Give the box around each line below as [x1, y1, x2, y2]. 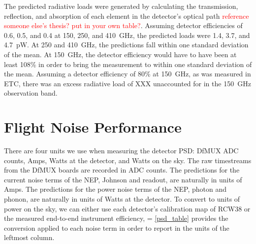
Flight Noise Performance [4, 117, 182, 137]
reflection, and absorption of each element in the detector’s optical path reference [4, 10, 249, 21]
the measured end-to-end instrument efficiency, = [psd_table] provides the [4, 213, 228, 223]
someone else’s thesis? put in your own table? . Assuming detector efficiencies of [4, 20, 243, 31]
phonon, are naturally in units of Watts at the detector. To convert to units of [4, 194, 240, 204]
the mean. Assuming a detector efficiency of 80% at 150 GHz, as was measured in [4, 69, 251, 79]
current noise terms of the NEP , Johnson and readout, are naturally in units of [4, 174, 242, 184]
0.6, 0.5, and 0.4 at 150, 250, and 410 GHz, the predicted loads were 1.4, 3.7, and [4, 30, 250, 40]
